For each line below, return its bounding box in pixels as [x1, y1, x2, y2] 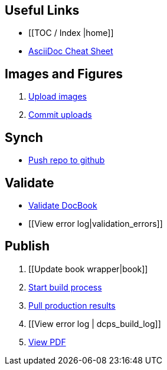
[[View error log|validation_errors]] [28, 218, 163, 229]
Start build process [28, 282, 102, 292]
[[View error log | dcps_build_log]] [28, 318, 161, 329]
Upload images [28, 91, 87, 102]
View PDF [28, 336, 66, 347]
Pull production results [28, 300, 116, 310]
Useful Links [5, 3, 80, 18]
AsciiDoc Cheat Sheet [28, 46, 113, 57]
